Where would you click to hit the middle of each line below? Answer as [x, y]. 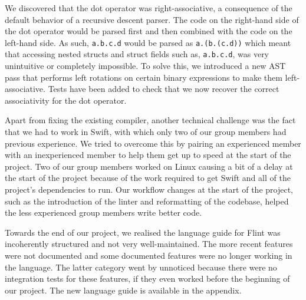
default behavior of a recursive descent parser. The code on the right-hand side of [152, 19]
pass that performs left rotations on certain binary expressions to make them [144, 77]
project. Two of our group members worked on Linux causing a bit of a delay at [149, 166]
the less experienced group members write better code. [103, 212]
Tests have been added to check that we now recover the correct [164, 89]
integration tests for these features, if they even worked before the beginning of [147, 278]
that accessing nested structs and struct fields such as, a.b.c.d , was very [137, 54]
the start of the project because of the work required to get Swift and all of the [148, 178]
